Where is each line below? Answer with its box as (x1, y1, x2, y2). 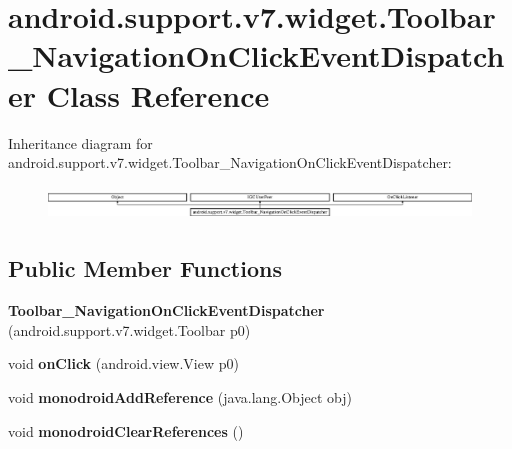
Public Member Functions (8, 253, 282, 284)
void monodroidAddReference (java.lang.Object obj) (8, 386, 353, 407)
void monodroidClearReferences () (8, 420, 244, 441)
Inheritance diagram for (8, 132, 153, 153)
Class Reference (46, 74, 270, 115)
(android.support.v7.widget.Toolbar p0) (8, 319, 251, 340)
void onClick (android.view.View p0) (8, 353, 239, 374)
